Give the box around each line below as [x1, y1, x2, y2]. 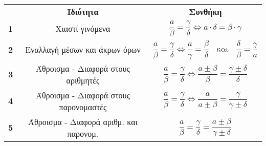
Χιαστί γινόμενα [55, 23, 110, 35]
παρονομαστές [59, 100, 107, 113]
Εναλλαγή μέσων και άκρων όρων [25, 44, 141, 56]
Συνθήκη [189, 6, 222, 17]
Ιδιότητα [67, 6, 99, 17]
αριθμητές [66, 74, 100, 86]
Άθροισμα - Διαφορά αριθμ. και [28, 115, 138, 128]
